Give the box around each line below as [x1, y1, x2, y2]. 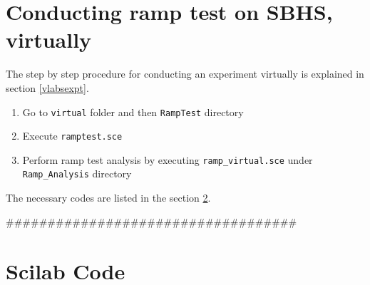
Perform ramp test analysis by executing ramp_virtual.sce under [22, 152, 313, 167]
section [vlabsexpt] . [6, 80, 89, 95]
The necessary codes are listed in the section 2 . [6, 190, 211, 205]
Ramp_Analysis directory [22, 166, 132, 181]
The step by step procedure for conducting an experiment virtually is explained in [6, 66, 364, 81]
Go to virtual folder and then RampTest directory [22, 104, 244, 119]
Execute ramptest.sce [22, 128, 123, 143]
